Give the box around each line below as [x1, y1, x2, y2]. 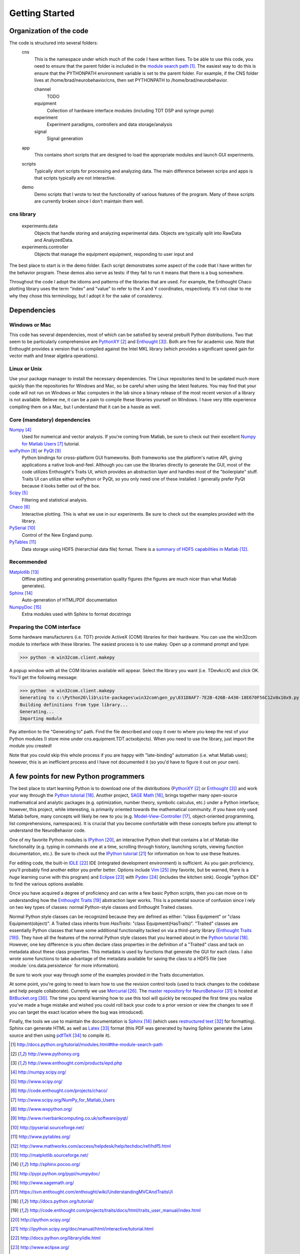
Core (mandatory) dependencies [9, 416, 91, 423]
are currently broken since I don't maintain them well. [34, 198, 144, 204]
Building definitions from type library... [19, 702, 128, 707]
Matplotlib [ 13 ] [9, 569, 39, 575]
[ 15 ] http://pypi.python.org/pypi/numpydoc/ [10, 1170, 100, 1176]
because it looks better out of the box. [21, 483, 100, 489]
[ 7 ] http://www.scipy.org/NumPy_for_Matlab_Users [10, 1096, 115, 1103]
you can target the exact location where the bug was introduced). [9, 1009, 144, 1015]
